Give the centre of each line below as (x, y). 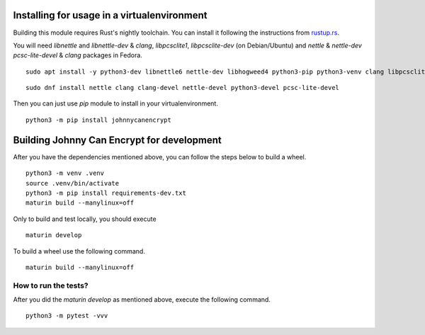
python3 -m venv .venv (65, 173)
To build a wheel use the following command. (79, 251)
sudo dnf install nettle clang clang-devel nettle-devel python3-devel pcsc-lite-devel (183, 88)
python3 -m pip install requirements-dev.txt (106, 193)
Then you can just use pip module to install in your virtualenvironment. (116, 103)
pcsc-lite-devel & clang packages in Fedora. (78, 55)
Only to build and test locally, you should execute (85, 219)
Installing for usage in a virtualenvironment (110, 15)
